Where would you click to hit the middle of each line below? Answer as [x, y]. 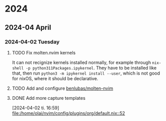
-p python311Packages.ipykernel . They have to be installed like [91, 68]
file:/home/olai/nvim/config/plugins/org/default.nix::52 [68, 113]
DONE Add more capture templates [49, 98]
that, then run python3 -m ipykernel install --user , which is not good [86, 73]
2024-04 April [28, 27]
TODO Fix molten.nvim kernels [44, 52]
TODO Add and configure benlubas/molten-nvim [63, 88]
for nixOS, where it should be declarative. [55, 78]
